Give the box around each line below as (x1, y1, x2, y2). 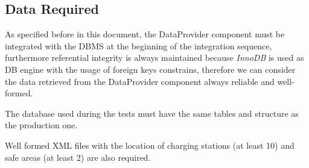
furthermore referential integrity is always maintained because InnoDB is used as (5, 51, 304, 64)
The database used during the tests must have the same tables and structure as (5, 107, 299, 119)
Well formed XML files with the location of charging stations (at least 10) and (5, 138, 295, 151)
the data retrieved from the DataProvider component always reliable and (5, 75, 275, 87)
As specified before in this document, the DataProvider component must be (5, 28, 285, 40)
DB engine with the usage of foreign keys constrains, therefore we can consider (5, 63, 296, 75)
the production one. (5, 119, 78, 131)
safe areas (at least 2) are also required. (5, 151, 151, 163)
